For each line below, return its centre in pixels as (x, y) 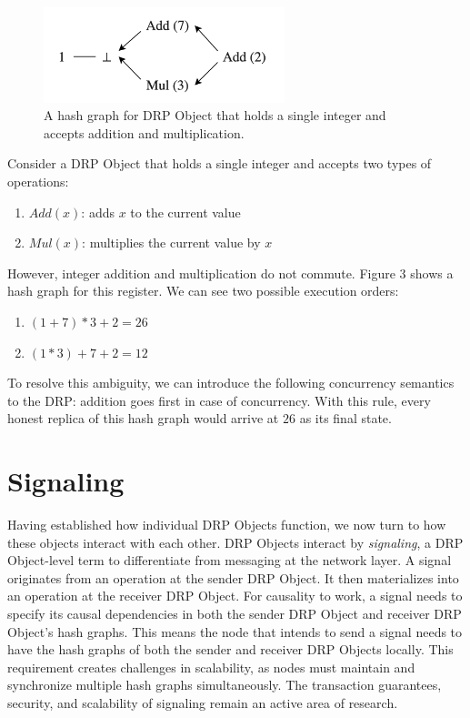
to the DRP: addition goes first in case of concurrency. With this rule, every (219, 400)
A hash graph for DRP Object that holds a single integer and (215, 115)
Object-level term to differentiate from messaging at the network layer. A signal (230, 560)
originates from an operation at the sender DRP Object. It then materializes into (233, 577)
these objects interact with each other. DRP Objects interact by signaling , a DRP (235, 542)
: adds (98, 212)
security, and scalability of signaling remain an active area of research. (203, 702)
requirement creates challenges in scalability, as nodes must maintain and (211, 667)
